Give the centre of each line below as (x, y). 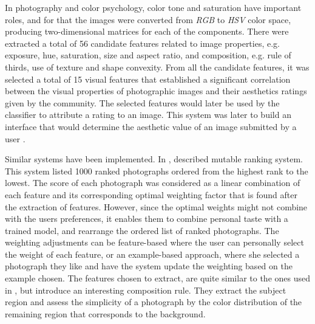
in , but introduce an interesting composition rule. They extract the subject (146, 290)
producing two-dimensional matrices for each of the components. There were (147, 31)
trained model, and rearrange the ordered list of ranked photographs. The (142, 230)
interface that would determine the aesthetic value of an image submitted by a (151, 126)
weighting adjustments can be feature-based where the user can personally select (154, 242)
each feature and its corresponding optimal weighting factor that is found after (151, 194)
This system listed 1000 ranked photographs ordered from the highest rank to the (157, 171)
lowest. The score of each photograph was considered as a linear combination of (153, 183)
